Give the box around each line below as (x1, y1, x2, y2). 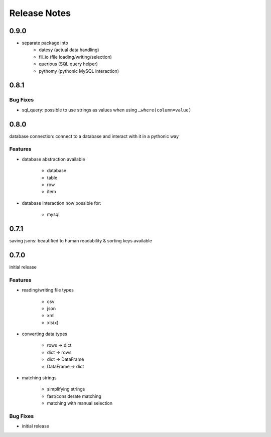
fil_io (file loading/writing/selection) (39, 54, 112, 60)
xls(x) (47, 319, 59, 326)
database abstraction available (22, 156, 85, 162)
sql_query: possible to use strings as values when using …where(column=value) (22, 107, 192, 113)
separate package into (22, 40, 69, 46)
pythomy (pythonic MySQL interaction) (39, 68, 119, 74)
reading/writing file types (22, 287, 74, 293)
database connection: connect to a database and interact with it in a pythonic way (9, 133, 179, 139)
